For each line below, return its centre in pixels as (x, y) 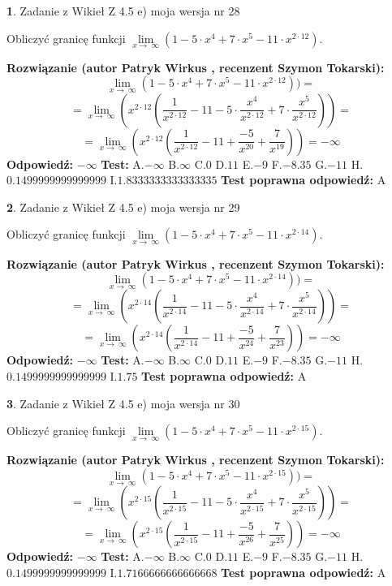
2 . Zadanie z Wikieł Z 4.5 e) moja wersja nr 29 (123, 207)
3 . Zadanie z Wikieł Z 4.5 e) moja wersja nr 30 (123, 403)
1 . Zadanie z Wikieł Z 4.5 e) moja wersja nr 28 (123, 11)
